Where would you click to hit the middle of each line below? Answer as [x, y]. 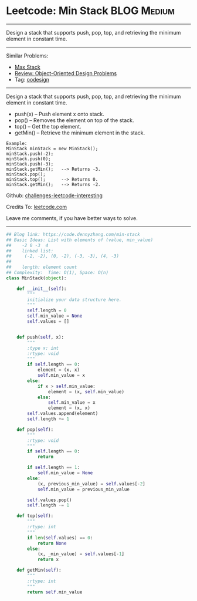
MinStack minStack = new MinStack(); [52, 148]
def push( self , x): [40, 337]
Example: [17, 143]
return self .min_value [55, 592]
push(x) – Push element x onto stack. [59, 114]
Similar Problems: [27, 55]
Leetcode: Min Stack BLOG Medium [90, 11]
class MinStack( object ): [36, 278]
